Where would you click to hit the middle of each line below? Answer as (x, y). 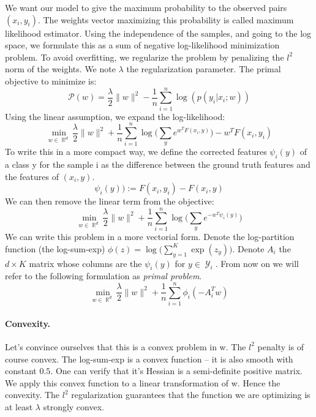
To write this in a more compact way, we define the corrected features (136, 152)
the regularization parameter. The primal (204, 69)
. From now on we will (257, 263)
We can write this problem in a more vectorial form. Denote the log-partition (150, 237)
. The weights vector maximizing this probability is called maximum (166, 19)
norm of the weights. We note (60, 69)
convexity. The (32, 395)
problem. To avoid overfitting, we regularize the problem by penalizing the (145, 57)
